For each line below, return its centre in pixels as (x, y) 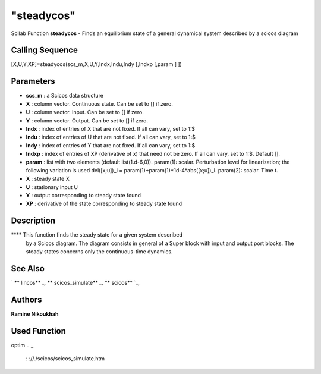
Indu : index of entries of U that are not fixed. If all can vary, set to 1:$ (111, 137)
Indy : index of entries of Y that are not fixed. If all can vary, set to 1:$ (111, 145)
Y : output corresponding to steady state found (84, 196)
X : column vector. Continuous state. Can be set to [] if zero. (100, 103)
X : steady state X (48, 179)
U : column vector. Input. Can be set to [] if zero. (85, 112)
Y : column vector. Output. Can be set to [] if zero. (87, 120)
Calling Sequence (45, 50)
